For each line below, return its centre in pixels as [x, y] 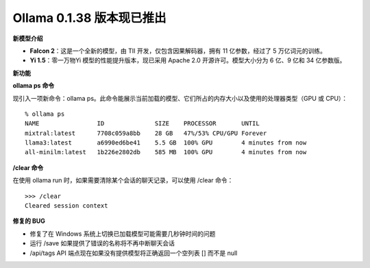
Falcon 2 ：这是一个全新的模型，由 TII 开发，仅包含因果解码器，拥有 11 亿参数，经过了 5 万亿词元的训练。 [178, 51]
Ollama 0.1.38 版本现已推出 [90, 18]
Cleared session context [66, 206]
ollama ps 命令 [34, 86]
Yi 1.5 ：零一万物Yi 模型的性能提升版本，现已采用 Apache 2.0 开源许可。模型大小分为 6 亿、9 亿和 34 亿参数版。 [188, 60]
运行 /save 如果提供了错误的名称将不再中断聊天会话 [102, 243]
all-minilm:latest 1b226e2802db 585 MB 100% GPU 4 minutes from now [166, 152]
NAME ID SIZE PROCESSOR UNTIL [142, 124]
